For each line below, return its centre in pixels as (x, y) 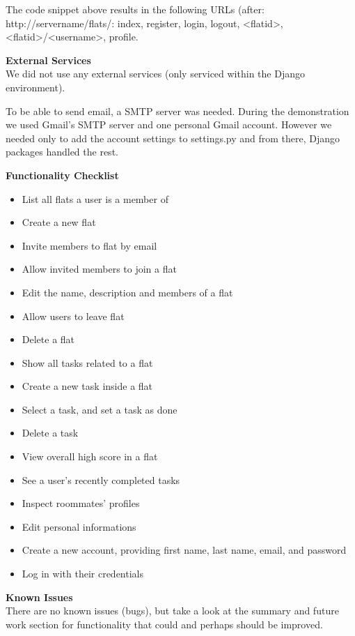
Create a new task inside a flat (87, 386)
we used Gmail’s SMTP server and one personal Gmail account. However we (169, 124)
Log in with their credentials (82, 574)
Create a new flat (59, 222)
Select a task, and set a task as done (100, 409)
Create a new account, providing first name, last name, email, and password (184, 550)
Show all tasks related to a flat (87, 362)
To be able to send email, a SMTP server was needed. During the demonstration (177, 111)
